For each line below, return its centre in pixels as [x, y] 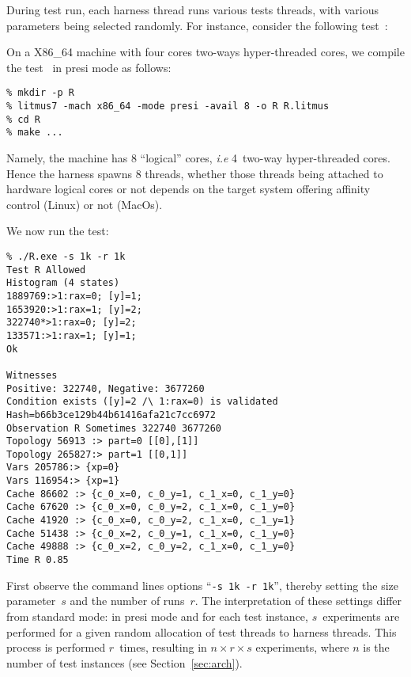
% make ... [35, 133]
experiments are [361, 616]
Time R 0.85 [38, 560]
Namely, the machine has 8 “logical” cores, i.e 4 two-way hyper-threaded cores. [198, 158]
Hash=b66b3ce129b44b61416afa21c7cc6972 [111, 415]
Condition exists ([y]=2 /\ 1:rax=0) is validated [142, 402]
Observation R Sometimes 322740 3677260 [114, 428]
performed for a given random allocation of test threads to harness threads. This [202, 631]
